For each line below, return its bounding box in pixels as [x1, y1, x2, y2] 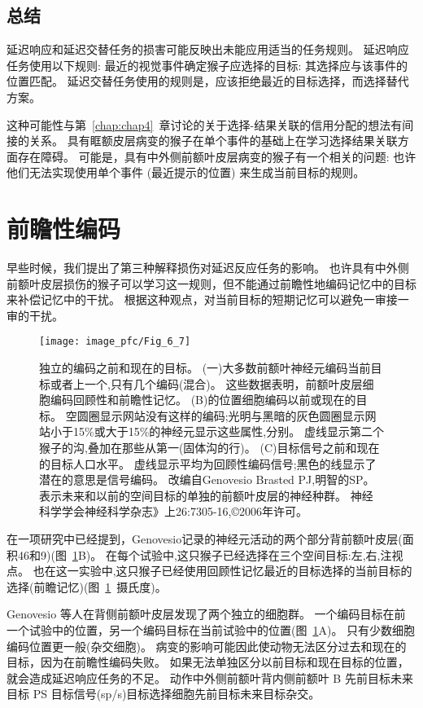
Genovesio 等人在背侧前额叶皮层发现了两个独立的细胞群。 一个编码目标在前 [7, 605, 406, 622]
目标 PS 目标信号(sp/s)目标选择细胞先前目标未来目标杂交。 [7, 685, 321, 702]
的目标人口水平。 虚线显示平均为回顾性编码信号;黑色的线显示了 [39, 455, 377, 472]
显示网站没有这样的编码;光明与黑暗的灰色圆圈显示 [99, 407, 365, 424]
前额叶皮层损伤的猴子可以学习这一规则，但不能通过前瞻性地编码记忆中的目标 [7, 275, 416, 292]
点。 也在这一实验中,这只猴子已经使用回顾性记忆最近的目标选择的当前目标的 [7, 562, 412, 579]
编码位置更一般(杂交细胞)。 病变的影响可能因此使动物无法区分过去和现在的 [7, 637, 407, 654]
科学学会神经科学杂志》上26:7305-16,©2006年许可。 [39, 503, 308, 520]
